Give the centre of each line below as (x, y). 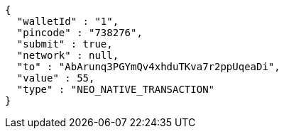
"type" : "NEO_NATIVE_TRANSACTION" (116, 89)
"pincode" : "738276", (80, 33)
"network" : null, (68, 55)
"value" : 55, (56, 78)
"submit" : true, (65, 44)
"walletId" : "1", (68, 21)
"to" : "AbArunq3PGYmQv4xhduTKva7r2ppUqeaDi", (148, 67)
